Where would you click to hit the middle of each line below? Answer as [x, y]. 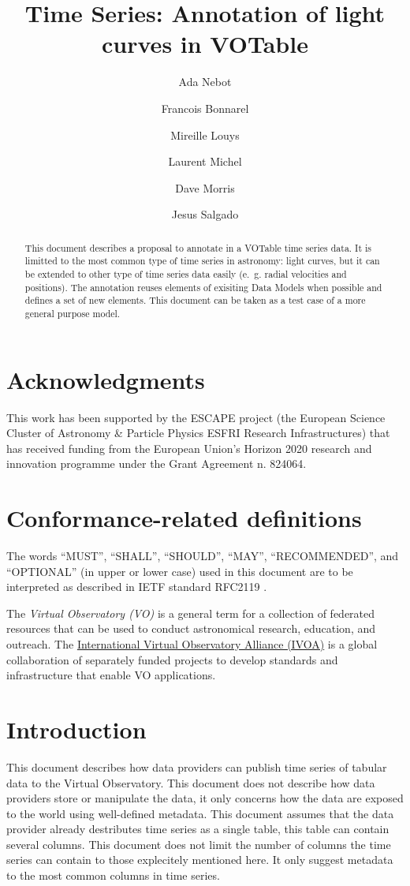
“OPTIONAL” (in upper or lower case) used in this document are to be [180, 571]
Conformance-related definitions [184, 518]
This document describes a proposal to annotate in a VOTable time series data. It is [198, 247]
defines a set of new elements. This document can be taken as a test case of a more [195, 300]
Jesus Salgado [205, 214]
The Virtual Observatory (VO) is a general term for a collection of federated [191, 613]
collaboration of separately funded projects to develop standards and [172, 659]
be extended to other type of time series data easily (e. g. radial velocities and [186, 273]
